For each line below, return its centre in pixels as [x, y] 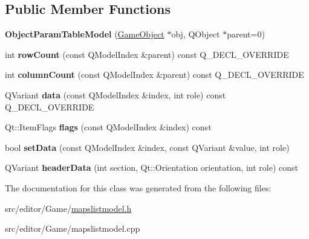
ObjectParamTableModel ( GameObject [85, 34]
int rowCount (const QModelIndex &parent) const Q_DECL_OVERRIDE [147, 54]
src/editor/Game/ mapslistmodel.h [68, 208]
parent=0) [246, 34]
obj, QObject [196, 34]
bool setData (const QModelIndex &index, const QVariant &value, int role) [147, 147]
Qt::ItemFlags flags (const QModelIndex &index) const [108, 127]
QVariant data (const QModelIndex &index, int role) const [115, 94]
